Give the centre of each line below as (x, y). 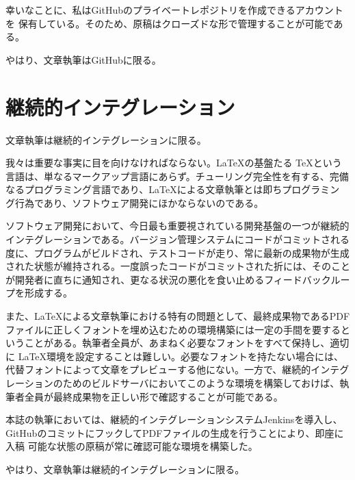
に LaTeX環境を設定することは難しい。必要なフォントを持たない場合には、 (175, 356)
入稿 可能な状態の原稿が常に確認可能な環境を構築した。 (132, 446)
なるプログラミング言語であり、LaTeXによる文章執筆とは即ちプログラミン (173, 189)
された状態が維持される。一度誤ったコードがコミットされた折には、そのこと (178, 266)
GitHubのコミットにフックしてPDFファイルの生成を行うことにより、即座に (175, 432)
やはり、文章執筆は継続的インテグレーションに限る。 (125, 469)
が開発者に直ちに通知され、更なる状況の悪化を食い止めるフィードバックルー (178, 279)
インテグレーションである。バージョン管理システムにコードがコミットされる (177, 239)
